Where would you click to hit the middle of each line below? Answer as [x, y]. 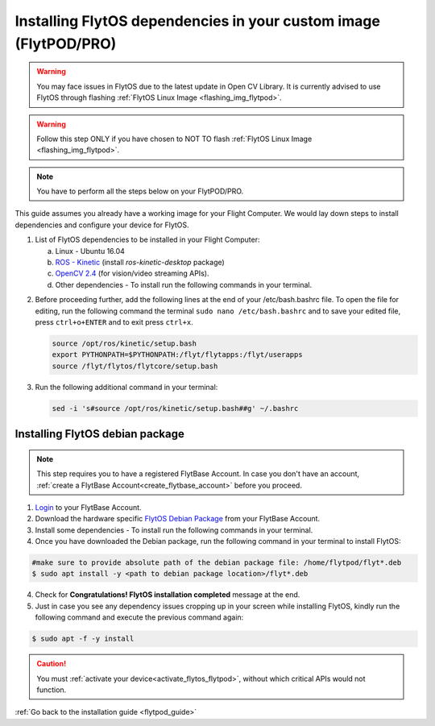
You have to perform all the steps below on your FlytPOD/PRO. [140, 191]
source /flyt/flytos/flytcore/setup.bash [135, 366]
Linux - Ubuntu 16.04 [90, 251]
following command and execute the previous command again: [139, 617]
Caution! [52, 664]
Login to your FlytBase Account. [88, 507]
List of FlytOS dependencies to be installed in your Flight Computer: [147, 240]
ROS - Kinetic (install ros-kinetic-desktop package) [140, 263]
